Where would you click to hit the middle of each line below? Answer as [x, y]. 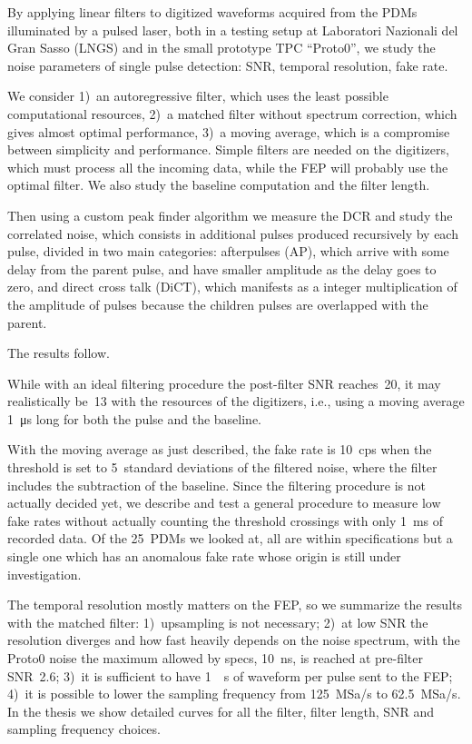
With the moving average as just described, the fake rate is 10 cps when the [220, 449]
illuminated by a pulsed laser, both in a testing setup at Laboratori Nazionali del [233, 30]
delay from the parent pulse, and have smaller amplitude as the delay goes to [222, 268]
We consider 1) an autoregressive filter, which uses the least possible [198, 96]
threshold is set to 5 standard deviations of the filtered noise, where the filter [222, 467]
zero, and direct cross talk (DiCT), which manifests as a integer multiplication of [232, 287]
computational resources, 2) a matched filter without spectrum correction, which [232, 113]
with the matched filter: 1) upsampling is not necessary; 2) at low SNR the [218, 622]
